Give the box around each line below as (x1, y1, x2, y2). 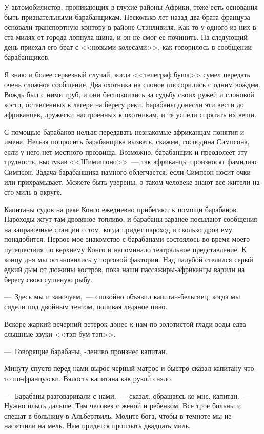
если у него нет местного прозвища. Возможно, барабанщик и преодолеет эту (4, 146, 248, 157)
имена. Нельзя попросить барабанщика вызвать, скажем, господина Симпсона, (4, 136, 250, 147)
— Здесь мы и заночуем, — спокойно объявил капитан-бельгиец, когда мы (4, 291, 240, 302)
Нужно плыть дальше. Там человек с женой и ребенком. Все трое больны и (4, 400, 241, 411)
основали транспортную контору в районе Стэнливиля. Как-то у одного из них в (4, 22, 256, 32)
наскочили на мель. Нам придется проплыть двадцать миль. (4, 420, 191, 431)
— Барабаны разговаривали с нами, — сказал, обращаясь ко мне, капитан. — (4, 390, 250, 401)
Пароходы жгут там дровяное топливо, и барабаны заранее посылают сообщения (4, 214, 257, 224)
